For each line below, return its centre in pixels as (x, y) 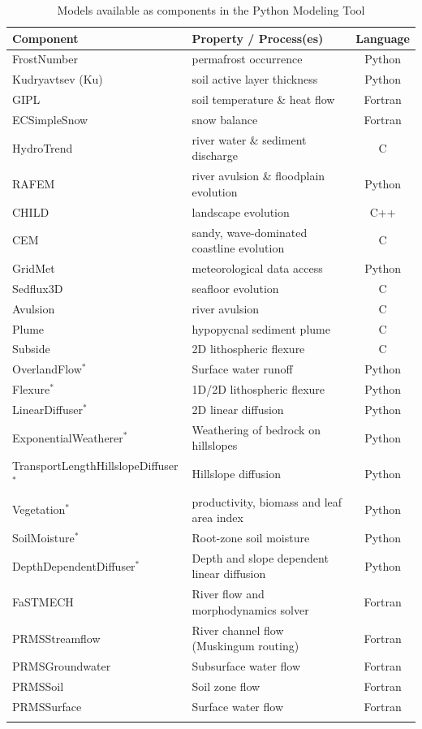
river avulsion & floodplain (258, 176)
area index (217, 518)
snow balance (225, 119)
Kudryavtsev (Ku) (58, 79)
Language (383, 38)
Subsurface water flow (246, 666)
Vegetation (39, 509)
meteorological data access (257, 267)
